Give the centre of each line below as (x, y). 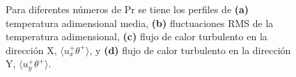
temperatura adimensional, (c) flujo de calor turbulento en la (137, 36)
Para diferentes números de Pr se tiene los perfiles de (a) (127, 9)
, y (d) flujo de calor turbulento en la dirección (190, 50)
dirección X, (31, 50)
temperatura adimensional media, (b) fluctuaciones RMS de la (140, 23)
